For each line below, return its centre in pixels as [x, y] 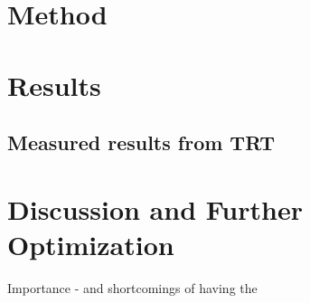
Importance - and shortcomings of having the [132, 287]
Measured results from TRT [141, 142]
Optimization [91, 244]
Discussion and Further [155, 208]
